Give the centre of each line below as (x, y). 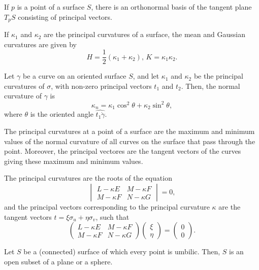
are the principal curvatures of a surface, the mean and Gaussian (144, 34)
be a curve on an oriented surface (75, 76)
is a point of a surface (51, 7)
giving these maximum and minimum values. (74, 161)
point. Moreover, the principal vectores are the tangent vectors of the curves (123, 151)
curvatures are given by (40, 44)
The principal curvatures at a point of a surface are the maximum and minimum (129, 131)
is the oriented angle (62, 114)
